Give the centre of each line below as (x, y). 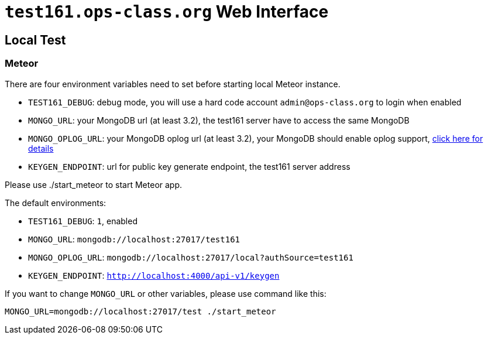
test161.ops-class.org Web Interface (167, 12)
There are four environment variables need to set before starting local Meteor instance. (173, 84)
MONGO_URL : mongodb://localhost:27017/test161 (134, 239)
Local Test (35, 40)
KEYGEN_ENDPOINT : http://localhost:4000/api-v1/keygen (154, 275)
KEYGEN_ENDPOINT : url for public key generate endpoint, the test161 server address (189, 166)
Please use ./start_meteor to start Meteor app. (94, 184)
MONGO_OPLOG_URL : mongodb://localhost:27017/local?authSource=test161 (191, 257)
